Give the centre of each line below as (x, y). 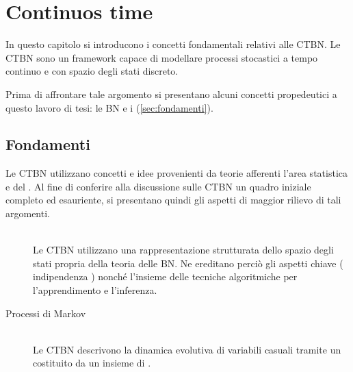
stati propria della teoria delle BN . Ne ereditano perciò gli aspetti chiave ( (188, 263)
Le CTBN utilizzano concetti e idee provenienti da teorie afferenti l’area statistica (176, 173)
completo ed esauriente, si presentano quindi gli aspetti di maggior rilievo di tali (173, 200)
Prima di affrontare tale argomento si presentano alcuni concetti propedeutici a (171, 94)
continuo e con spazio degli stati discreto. (92, 71)
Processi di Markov (46, 313)
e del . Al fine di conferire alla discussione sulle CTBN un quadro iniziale (158, 186)
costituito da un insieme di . (92, 363)
